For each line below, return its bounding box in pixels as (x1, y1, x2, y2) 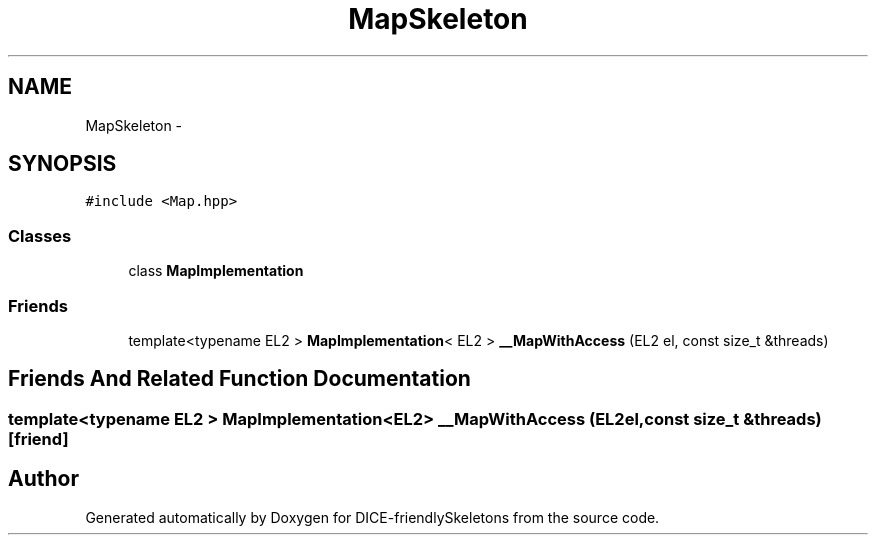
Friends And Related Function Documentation (8, 366, 471, 392)
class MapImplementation (128, 262, 304, 280)
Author (8, 466, 79, 492)
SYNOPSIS (8, 151, 117, 177)
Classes (8, 225, 72, 246)
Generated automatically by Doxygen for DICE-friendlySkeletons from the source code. (85, 508, 660, 526)
